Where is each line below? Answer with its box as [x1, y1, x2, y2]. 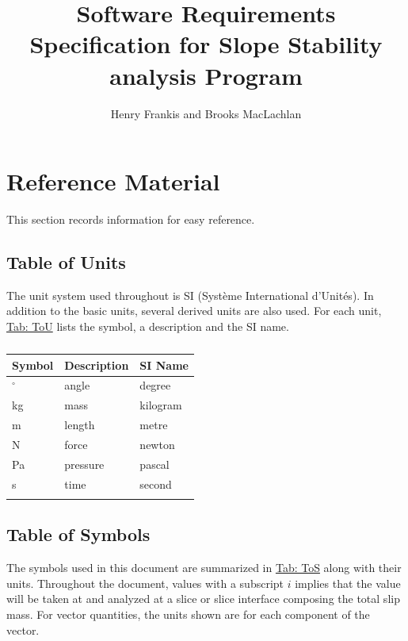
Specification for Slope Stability [29, 28, 383, 60]
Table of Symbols [6, 522, 151, 547]
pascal [139, 455, 170, 472]
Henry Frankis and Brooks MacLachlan [110, 105, 302, 121]
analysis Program [109, 59, 303, 91]
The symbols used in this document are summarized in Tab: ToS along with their [6, 559, 402, 576]
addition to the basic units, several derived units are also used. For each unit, [6, 302, 382, 319]
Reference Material [6, 165, 220, 198]
